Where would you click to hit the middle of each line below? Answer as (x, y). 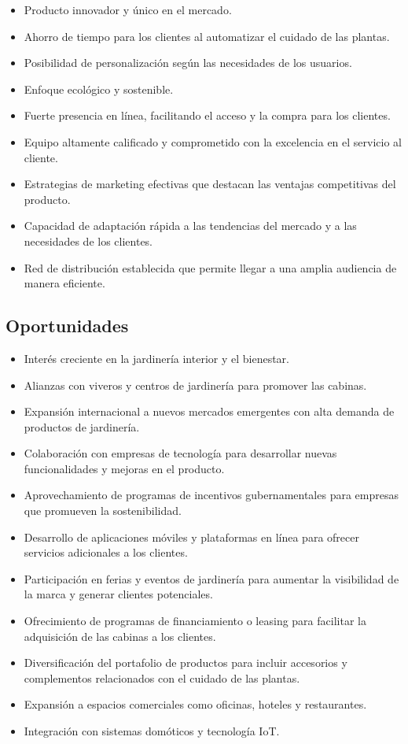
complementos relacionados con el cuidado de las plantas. (162, 677)
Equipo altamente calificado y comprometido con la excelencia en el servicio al (213, 141)
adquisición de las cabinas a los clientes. (120, 636)
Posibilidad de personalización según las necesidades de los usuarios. (188, 63)
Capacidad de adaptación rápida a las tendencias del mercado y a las (190, 226)
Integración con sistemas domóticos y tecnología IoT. (152, 731)
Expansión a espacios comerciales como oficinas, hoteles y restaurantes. (195, 704)
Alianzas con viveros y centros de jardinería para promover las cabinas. (195, 385)
